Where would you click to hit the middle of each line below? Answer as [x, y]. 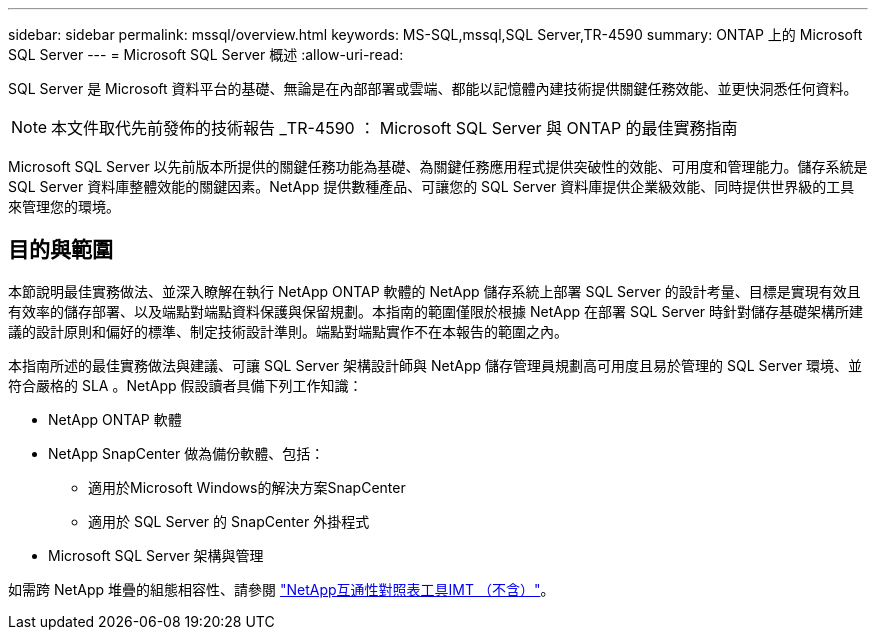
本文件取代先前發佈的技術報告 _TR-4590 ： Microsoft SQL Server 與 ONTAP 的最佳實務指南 [394, 128]
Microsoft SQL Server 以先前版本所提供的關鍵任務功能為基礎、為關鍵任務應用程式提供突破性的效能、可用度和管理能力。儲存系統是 [438, 166]
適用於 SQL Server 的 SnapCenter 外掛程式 [229, 521]
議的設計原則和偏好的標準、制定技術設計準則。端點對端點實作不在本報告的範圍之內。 [288, 331]
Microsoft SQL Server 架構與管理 [156, 555]
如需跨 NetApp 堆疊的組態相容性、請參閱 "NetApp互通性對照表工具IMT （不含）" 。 [281, 589]
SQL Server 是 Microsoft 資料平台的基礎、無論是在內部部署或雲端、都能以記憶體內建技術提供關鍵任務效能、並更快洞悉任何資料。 [433, 88]
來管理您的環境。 [64, 206]
